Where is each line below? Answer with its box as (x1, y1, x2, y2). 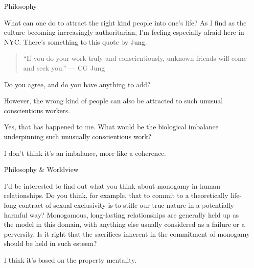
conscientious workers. (4, 105, 70, 115)
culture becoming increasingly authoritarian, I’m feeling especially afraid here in (4, 27, 244, 37)
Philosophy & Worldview (4, 164, 79, 174)
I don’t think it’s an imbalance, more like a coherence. (4, 147, 166, 158)
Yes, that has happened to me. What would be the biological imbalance (4, 122, 219, 132)
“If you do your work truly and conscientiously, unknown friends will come (23, 53, 247, 63)
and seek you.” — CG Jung (23, 62, 105, 73)
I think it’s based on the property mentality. (4, 254, 137, 265)
